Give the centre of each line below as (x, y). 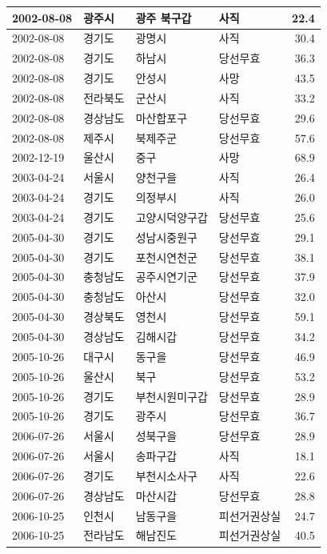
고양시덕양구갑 (171, 217)
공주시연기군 (166, 277)
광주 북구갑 (163, 17)
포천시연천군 (166, 257)
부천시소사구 (166, 475)
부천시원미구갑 (171, 396)
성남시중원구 (166, 237)
